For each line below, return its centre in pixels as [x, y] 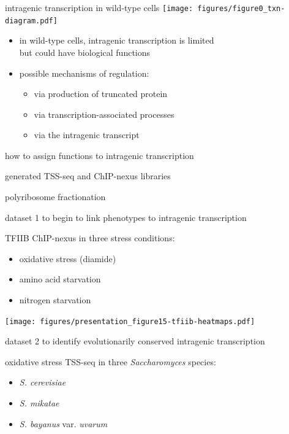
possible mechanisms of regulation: [84, 73]
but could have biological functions [85, 52]
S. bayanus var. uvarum [63, 423]
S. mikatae [39, 403]
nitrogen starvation [55, 300]
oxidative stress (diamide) [68, 258]
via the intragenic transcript [87, 135]
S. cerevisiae [43, 382]
